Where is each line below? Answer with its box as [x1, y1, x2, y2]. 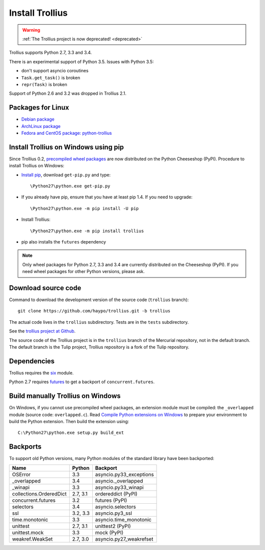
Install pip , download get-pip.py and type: [21, 172, 111, 178]
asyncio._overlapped [95, 477, 143, 484]
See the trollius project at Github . [9, 328, 76, 334]
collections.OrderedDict [12, 490, 67, 497]
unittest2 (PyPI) [95, 522, 131, 529]
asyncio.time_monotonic [95, 516, 152, 523]
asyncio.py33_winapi [95, 484, 144, 490]
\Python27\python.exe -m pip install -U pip [30, 206, 139, 211]
